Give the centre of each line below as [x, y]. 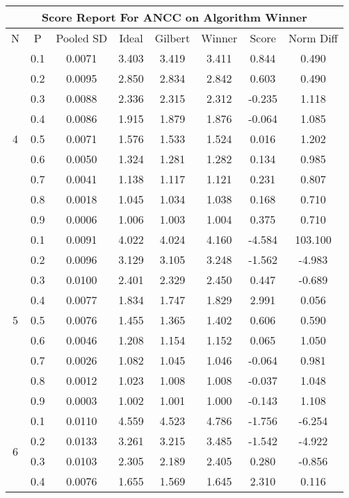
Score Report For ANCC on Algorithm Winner [174, 17]
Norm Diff [313, 38]
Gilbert [172, 38]
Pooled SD [82, 38]
